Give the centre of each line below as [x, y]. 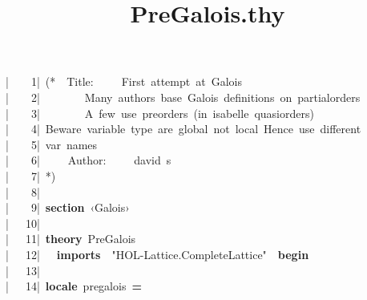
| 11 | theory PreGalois [71, 239]
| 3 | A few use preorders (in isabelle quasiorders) [160, 113]
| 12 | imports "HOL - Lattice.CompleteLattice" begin [157, 254]
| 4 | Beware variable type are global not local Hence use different [183, 129]
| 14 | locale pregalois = [74, 286]
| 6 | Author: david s [89, 160]
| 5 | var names [52, 144]
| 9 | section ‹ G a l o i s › [68, 207]
